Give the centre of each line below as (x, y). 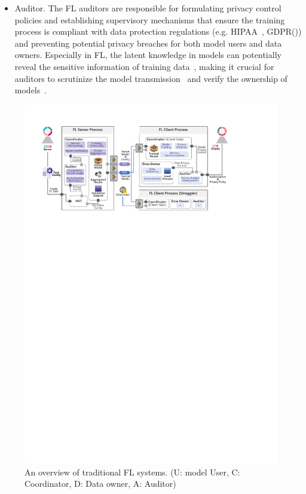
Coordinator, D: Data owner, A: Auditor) (100, 484)
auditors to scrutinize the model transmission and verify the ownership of (151, 78)
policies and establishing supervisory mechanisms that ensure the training (150, 19)
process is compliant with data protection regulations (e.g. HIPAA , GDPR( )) (158, 31)
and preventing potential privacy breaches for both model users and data (148, 43)
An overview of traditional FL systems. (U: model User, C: (132, 472)
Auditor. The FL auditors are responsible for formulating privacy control (148, 8)
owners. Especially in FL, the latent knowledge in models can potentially (148, 55)
